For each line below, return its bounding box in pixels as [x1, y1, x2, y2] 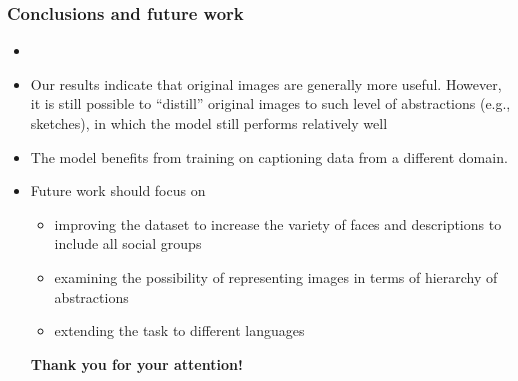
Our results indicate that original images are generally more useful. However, [30, 73, 502, 94]
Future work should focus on [30, 180, 206, 201]
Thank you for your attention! [30, 353, 243, 374]
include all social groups [54, 233, 202, 254]
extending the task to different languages [54, 320, 305, 341]
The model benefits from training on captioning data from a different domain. [30, 146, 508, 167]
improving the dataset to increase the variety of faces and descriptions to [54, 213, 502, 234]
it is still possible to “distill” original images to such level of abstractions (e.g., [30, 93, 511, 114]
